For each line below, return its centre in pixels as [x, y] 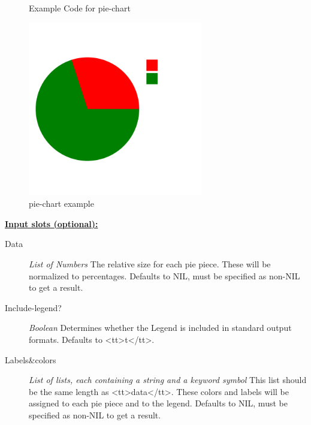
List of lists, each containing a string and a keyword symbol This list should [168, 380]
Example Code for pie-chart [80, 8]
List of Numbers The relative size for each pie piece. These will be [150, 263]
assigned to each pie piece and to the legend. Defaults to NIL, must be [158, 403]
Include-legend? [33, 307]
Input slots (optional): [52, 223]
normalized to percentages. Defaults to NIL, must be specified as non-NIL [164, 275]
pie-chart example [61, 204]
